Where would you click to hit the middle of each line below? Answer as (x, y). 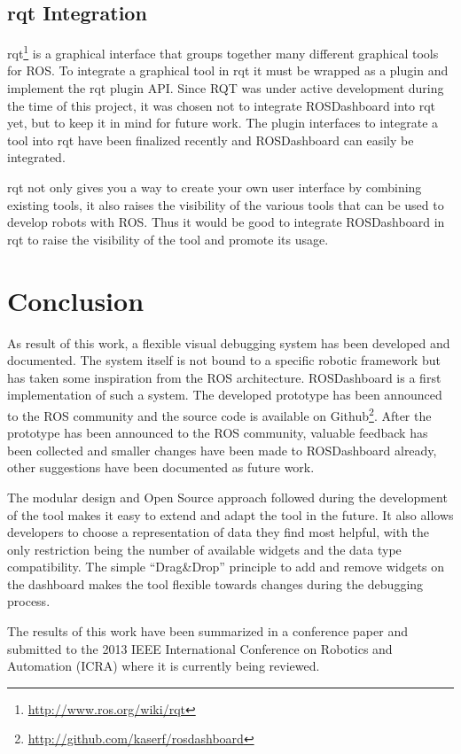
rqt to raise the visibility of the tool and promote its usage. (168, 239)
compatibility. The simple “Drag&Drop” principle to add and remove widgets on (226, 567)
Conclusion (76, 300)
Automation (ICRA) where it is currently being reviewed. (164, 666)
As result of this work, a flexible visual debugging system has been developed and (229, 342)
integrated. (36, 157)
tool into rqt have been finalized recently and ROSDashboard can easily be (211, 140)
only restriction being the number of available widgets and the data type (204, 549)
